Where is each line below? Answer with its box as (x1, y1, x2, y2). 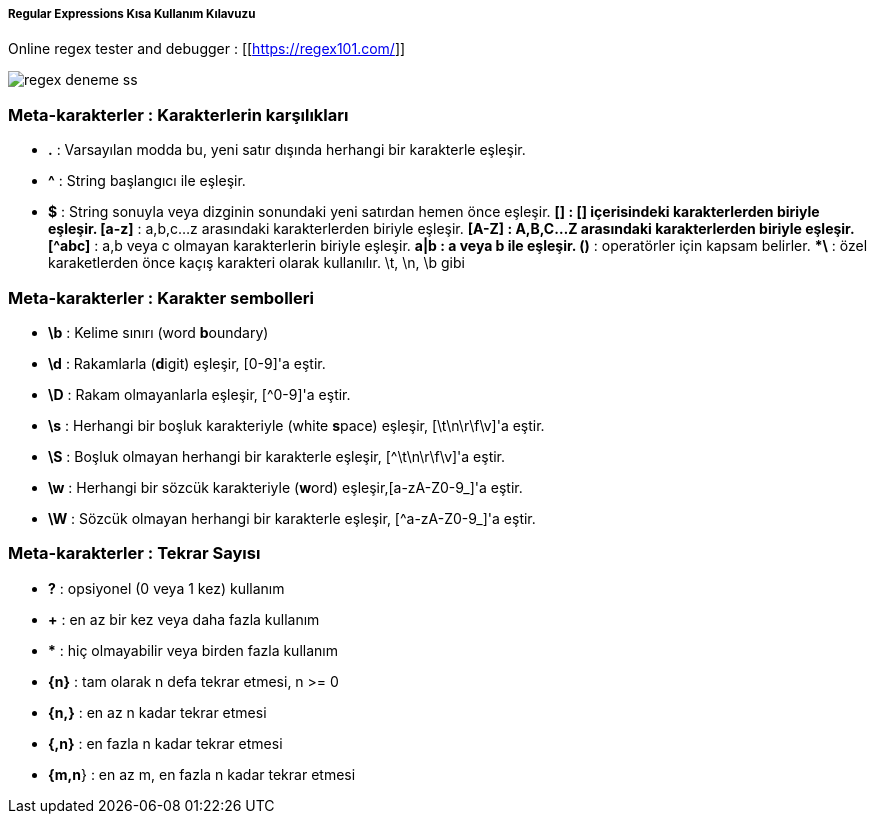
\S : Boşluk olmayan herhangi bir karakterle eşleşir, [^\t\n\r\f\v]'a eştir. (48, 447, 506, 465)
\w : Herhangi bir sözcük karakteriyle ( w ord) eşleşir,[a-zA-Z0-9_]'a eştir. (48, 478, 523, 496)
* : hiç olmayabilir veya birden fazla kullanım (48, 641, 338, 659)
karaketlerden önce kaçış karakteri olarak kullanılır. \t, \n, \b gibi (48, 254, 465, 272)
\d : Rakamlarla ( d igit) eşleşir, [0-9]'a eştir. (48, 354, 326, 372)
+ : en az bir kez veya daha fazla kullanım (48, 610, 320, 628)
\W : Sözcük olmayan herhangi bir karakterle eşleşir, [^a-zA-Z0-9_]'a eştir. (48, 509, 536, 527)
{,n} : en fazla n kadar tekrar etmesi (48, 734, 283, 752)
